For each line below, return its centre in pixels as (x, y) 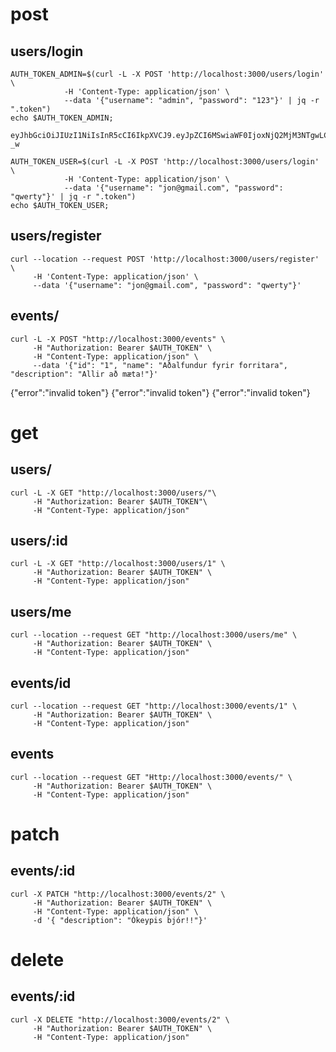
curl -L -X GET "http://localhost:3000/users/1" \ (118, 564)
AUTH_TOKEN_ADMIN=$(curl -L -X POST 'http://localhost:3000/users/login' (167, 74)
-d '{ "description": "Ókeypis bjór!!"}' (120, 920)
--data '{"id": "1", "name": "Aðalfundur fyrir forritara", (160, 365)
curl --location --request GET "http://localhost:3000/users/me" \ (154, 635)
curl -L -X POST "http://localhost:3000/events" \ (118, 339)
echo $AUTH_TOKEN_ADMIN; (62, 118)
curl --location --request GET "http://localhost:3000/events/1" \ (154, 706)
